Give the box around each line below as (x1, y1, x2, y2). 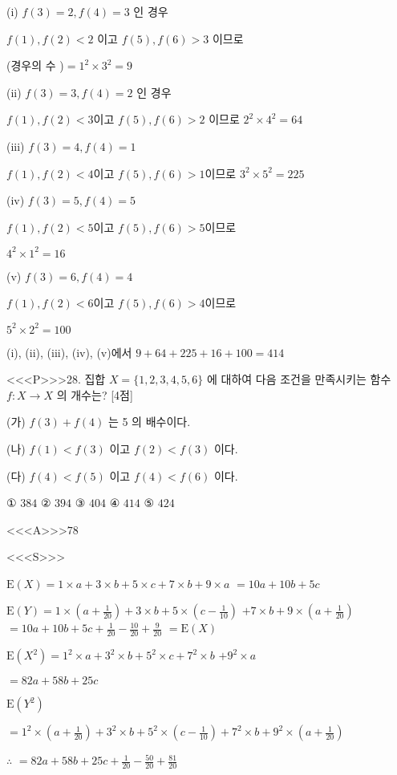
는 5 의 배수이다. (107, 413, 191, 430)
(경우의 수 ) (6, 57, 64, 74)
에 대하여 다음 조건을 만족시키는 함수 (206, 371, 391, 387)
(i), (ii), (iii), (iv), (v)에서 (6, 343, 132, 360)
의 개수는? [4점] (56, 386, 133, 403)
